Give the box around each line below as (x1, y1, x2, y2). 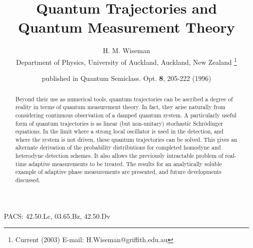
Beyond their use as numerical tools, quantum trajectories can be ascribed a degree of (15, 95, 233, 103)
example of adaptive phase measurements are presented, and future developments (15, 168, 222, 176)
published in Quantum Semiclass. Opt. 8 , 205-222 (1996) (42, 73, 211, 83)
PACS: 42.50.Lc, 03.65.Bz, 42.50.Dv (4, 210, 110, 221)
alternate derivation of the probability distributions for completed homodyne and (15, 143, 221, 152)
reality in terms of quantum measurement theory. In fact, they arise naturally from (15, 103, 226, 111)
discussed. (15, 176, 40, 184)
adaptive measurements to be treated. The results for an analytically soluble (28, 159, 222, 168)
